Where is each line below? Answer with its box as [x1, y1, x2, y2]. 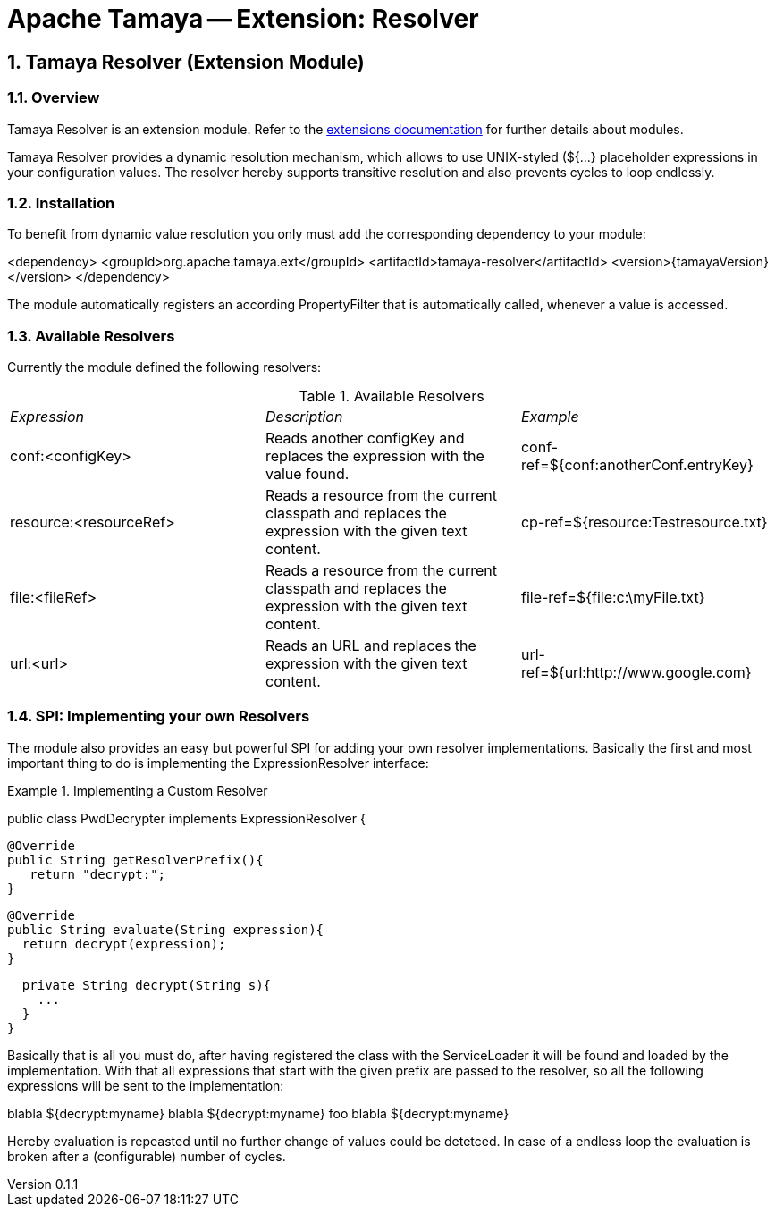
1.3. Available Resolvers [7, 326, 175, 345]
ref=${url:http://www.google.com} [520, 663, 752, 682]
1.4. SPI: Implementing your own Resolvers [7, 707, 310, 726]
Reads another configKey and [265, 429, 465, 448]
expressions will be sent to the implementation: [7, 1077, 284, 1093]
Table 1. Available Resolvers [299, 387, 484, 406]
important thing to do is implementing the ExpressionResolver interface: [7, 755, 429, 771]
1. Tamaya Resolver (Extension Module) [7, 50, 365, 73]
